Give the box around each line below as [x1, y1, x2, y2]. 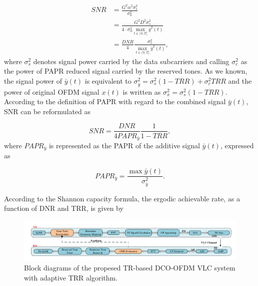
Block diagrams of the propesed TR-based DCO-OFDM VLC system [24, 262, 235, 272]
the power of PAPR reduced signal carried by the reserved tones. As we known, [4, 66, 247, 76]
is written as [122, 86, 161, 97]
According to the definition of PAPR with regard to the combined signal [4, 96, 226, 107]
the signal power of [4, 75, 62, 86]
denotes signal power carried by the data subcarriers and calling [33, 56, 229, 66]
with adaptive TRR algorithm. [24, 272, 118, 282]
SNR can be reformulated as [4, 106, 91, 116]
